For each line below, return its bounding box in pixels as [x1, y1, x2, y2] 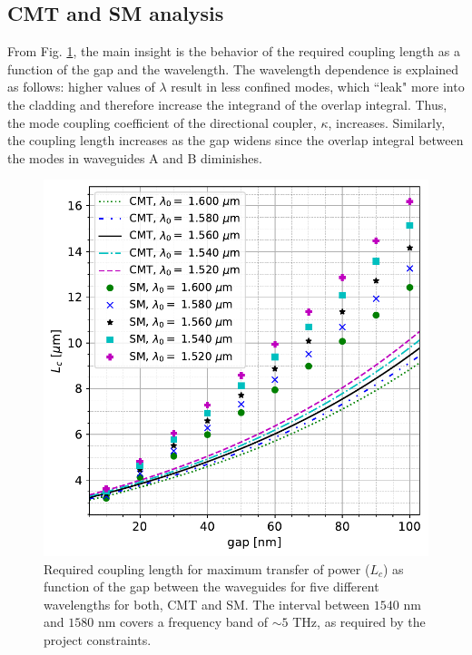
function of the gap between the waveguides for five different [44, 577, 379, 596]
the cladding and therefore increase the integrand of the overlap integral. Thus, [7, 94, 447, 113]
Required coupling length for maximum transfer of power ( [44, 559, 370, 578]
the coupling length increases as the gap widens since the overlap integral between [7, 131, 464, 150]
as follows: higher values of [7, 77, 155, 96]
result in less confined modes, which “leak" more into [171, 77, 465, 96]
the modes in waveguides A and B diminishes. [7, 148, 262, 167]
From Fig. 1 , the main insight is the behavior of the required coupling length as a [7, 42, 460, 61]
